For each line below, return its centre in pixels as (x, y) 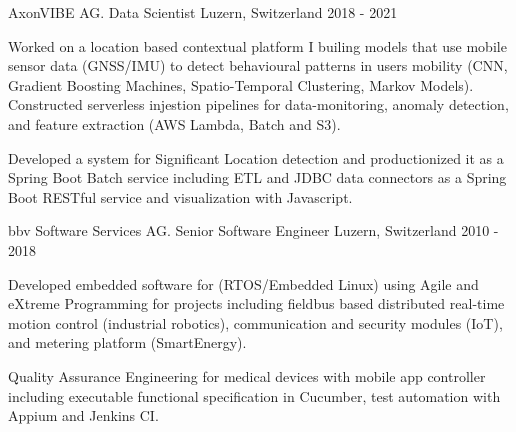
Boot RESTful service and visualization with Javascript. (180, 196)
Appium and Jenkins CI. (83, 415)
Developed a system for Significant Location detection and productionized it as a (256, 157)
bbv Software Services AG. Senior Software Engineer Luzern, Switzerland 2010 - (253, 230)
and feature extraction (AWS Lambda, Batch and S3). (174, 123)
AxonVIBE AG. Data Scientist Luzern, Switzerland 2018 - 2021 (203, 12)
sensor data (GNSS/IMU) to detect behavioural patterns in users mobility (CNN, (258, 65)
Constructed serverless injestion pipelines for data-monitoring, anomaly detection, (258, 104)
